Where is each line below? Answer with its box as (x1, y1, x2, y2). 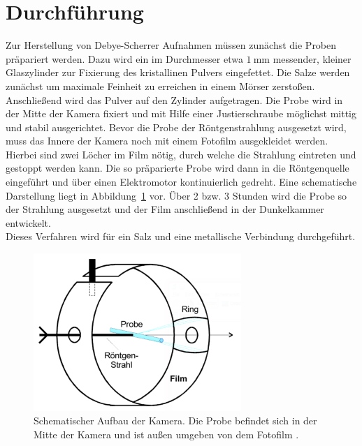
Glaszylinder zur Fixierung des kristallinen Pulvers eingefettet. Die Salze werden (6, 65, 350, 80)
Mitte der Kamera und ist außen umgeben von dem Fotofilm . (34, 426, 299, 441)
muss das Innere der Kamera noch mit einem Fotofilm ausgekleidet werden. (6, 133, 328, 148)
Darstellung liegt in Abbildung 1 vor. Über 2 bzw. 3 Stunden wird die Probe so (6, 188, 347, 202)
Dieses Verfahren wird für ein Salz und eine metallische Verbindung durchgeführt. (6, 229, 356, 244)
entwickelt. (6, 215, 51, 230)
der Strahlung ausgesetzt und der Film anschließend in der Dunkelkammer (6, 202, 324, 216)
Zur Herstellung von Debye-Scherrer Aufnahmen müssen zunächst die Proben (6, 38, 337, 52)
